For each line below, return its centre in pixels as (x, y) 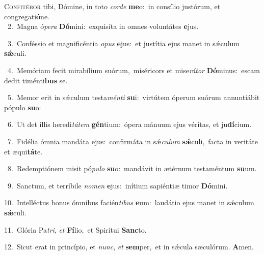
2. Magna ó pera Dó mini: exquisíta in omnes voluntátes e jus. (103, 26)
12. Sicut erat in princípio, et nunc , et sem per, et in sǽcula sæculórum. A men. (129, 247)
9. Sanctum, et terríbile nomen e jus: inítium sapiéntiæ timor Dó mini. (117, 185)
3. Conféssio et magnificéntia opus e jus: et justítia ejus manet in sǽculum (124, 43)
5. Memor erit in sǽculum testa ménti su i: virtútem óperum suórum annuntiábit (134, 97)
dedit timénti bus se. (36, 80)
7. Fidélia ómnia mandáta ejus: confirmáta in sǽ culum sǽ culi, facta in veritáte (133, 141)
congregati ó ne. (27, 16)
